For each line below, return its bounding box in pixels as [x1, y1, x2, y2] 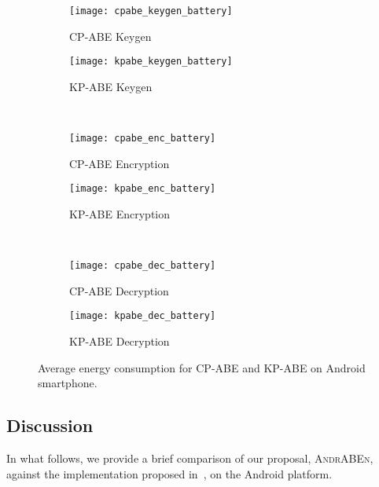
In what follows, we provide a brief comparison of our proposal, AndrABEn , [6, 450, 373, 467]
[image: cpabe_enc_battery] [69, 133, 216, 145]
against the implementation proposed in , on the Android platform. [6, 465, 333, 482]
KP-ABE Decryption [69, 333, 170, 350]
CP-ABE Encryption [69, 155, 170, 171]
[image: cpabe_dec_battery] [69, 260, 216, 272]
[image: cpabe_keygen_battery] [69, 5, 233, 16]
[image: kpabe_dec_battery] [69, 310, 216, 322]
